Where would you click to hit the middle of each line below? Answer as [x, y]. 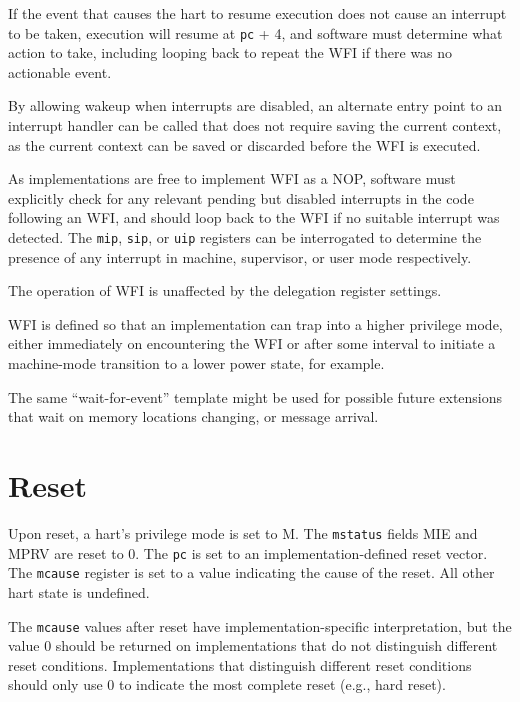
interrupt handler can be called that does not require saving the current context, [255, 125]
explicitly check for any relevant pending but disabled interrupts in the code [241, 197]
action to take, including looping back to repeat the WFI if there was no [230, 52]
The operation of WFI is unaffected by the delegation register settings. [225, 290]
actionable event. [60, 71]
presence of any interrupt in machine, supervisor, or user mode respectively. [240, 256]
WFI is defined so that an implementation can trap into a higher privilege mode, [255, 323]
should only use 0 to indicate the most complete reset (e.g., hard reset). [227, 684]
